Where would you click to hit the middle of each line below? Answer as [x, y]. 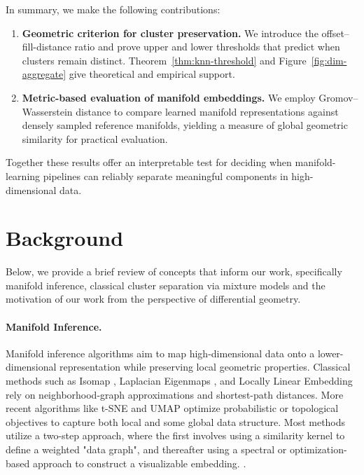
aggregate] [44, 74]
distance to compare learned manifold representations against [207, 111]
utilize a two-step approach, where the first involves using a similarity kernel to [175, 435]
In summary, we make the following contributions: [113, 9]
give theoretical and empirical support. [152, 74]
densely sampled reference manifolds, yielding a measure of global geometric [185, 125]
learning [23, 175]
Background [65, 238]
